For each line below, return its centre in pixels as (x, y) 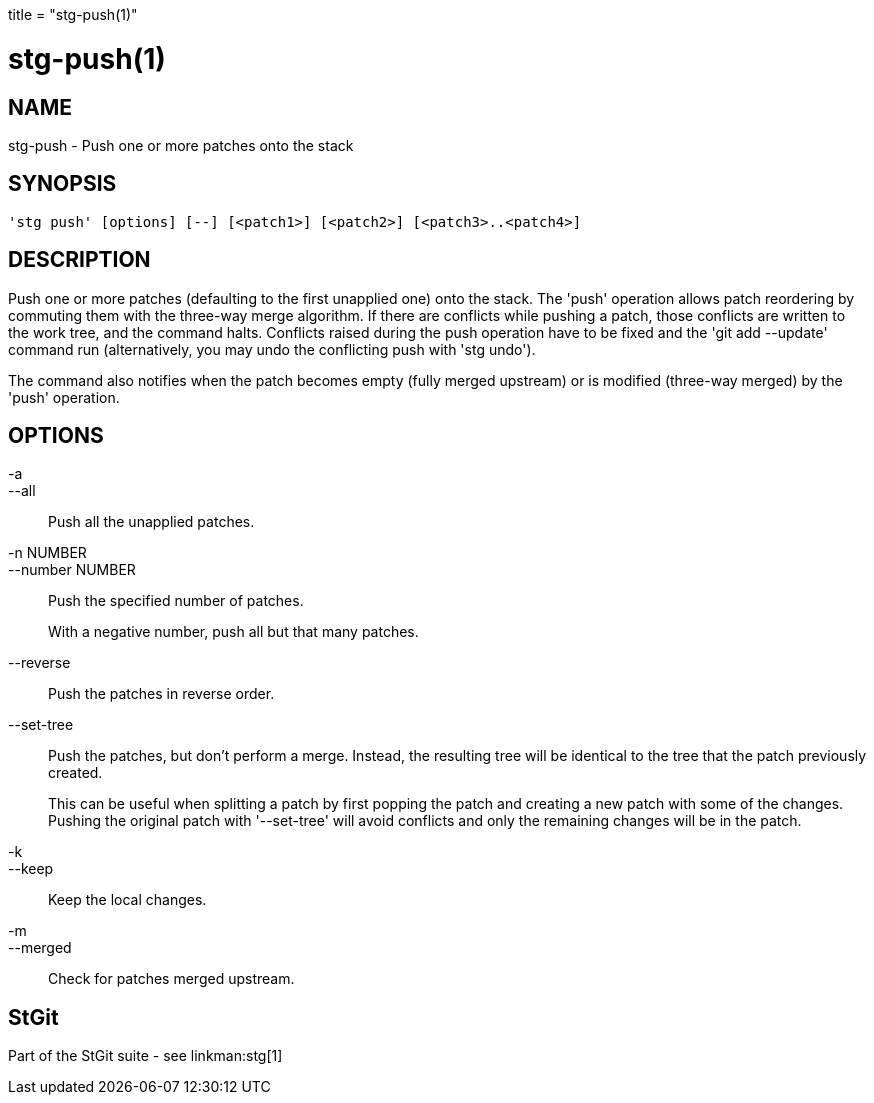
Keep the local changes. (127, 900)
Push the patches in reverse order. (161, 694)
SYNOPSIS (62, 184)
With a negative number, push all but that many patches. (233, 632)
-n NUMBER (47, 553)
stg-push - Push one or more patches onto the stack (181, 145)
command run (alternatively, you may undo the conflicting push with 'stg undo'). (272, 349)
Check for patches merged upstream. (171, 979)
